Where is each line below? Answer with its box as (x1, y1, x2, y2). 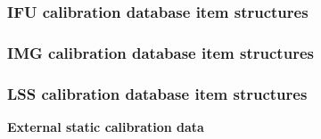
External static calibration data (7, 117, 204, 135)
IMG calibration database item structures (7, 41, 314, 63)
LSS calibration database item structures (7, 82, 308, 104)
